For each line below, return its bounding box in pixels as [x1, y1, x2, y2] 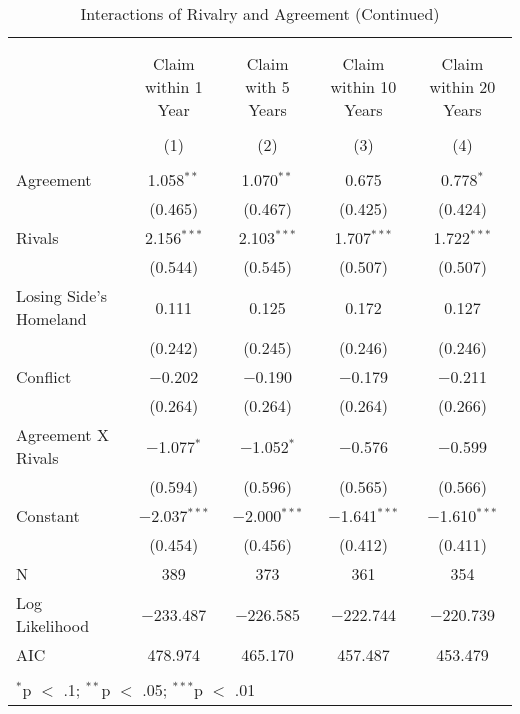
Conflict [16, 365, 72, 388]
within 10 [330, 75, 397, 98]
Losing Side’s [16, 284, 108, 307]
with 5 [245, 75, 290, 98]
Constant [16, 504, 80, 527]
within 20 [429, 75, 496, 98]
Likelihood [16, 614, 90, 637]
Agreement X [16, 423, 109, 446]
